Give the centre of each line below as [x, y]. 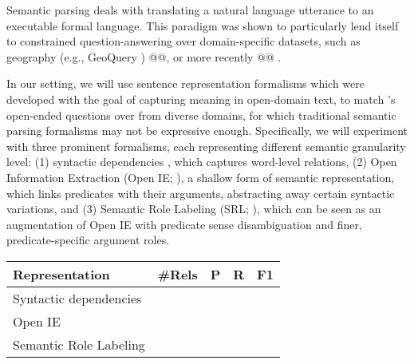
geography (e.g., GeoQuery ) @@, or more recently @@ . [144, 56]
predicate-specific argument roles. [88, 240]
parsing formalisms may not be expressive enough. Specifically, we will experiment [207, 131]
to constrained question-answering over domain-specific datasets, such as [183, 41]
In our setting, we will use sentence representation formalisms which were [185, 83]
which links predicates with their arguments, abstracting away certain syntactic [201, 193]
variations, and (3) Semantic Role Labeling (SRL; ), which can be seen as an [194, 209]
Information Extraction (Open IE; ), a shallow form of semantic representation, [201, 177]
